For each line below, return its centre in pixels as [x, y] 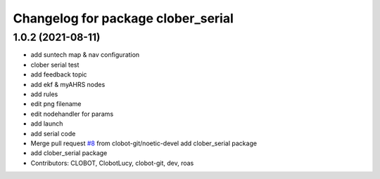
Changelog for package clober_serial [123, 18]
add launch [47, 124]
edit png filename [56, 104]
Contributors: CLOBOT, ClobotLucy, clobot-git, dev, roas [112, 163]
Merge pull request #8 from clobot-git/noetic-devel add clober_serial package [144, 143]
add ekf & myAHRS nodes [68, 84]
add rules [44, 94]
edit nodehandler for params [72, 114]
